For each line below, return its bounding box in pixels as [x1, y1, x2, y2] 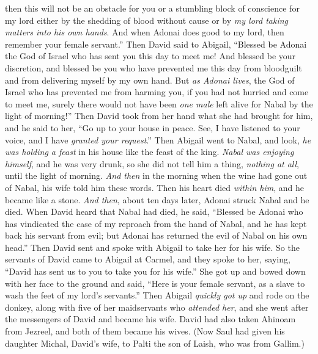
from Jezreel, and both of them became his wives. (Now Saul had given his [5, 325, 285, 338]
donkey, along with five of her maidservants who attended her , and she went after [5, 300, 309, 313]
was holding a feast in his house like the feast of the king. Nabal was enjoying [5, 145, 294, 158]
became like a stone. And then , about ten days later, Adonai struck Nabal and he [5, 193, 309, 206]
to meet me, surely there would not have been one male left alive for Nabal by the [5, 97, 313, 110]
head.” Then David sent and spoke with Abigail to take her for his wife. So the [5, 240, 300, 253]
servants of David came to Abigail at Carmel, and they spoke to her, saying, [5, 253, 290, 265]
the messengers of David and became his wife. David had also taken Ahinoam [5, 312, 296, 325]
